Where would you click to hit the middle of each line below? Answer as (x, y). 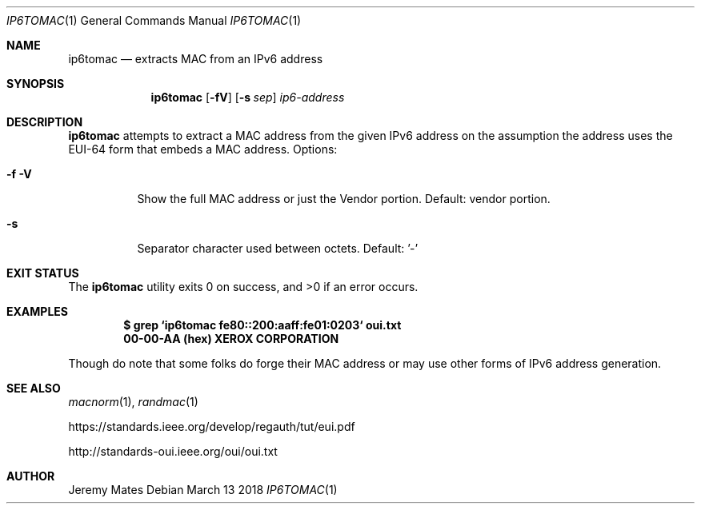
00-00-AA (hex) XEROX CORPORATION (231, 339)
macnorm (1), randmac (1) (133, 402)
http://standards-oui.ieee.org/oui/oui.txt (173, 451)
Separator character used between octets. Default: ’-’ (278, 248)
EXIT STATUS (43, 273)
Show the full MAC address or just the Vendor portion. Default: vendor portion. (344, 199)
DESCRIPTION (45, 122)
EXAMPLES (37, 311)
